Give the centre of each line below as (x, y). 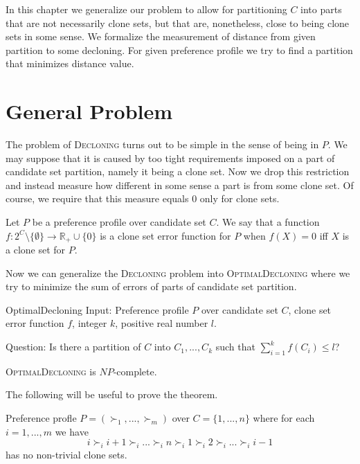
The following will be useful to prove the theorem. (112, 394)
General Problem (89, 111)
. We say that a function (268, 222)
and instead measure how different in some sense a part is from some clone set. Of (180, 185)
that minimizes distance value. (70, 63)
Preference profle (41, 418)
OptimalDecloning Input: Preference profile (97, 309)
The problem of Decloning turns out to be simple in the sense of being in (162, 144)
